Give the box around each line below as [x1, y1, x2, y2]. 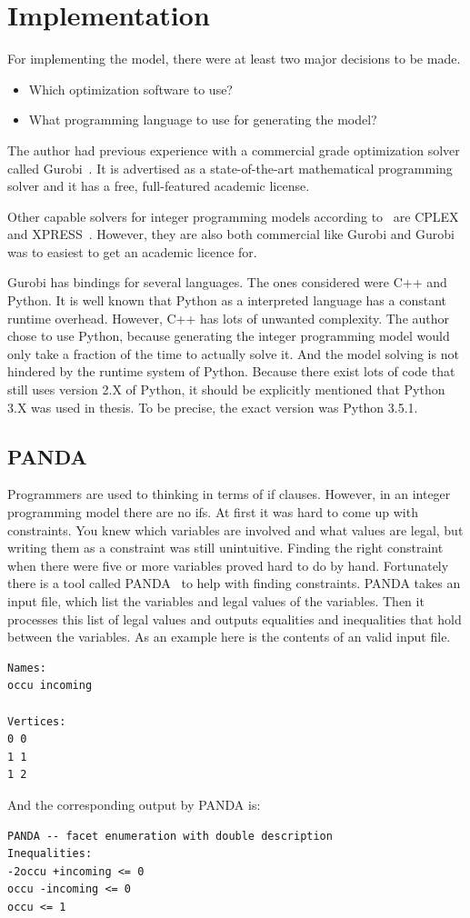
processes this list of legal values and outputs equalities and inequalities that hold [7, 609, 462, 628]
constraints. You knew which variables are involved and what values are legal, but [7, 520, 464, 539]
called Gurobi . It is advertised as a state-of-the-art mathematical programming [7, 158, 453, 177]
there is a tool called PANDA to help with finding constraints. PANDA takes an [7, 574, 461, 593]
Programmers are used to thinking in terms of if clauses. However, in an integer [7, 484, 451, 504]
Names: [7, 661, 46, 674]
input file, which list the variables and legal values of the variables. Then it [7, 591, 425, 610]
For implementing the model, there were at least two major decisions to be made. [7, 49, 461, 68]
